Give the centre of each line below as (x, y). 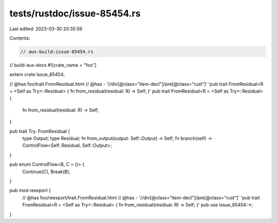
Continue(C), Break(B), (46, 172)
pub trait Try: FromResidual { (40, 131)
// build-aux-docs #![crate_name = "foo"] (53, 65)
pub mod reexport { (30, 191)
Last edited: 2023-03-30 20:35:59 (46, 29)
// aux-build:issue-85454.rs (57, 52)
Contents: (20, 38)
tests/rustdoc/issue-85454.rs (75, 13)
